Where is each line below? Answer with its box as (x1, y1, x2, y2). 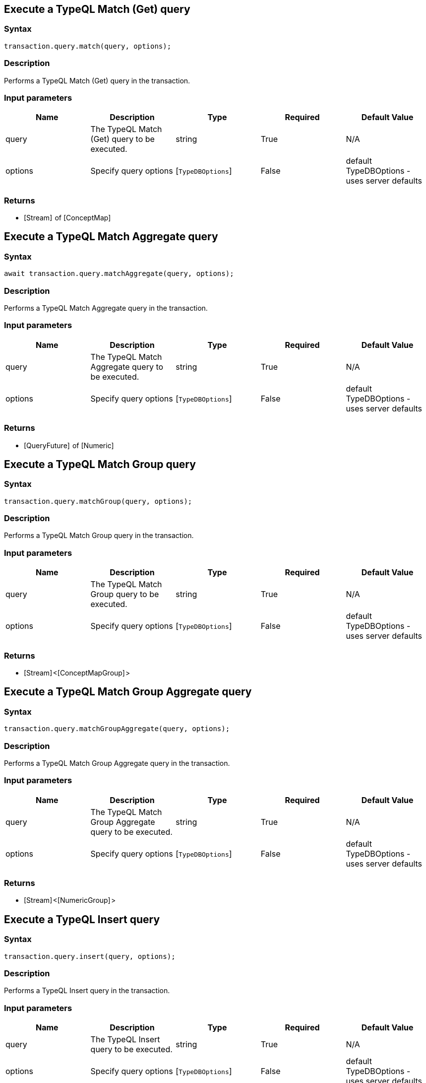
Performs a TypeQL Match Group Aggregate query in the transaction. (4, 758, 230, 767)
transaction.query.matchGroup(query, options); (4, 497, 192, 505)
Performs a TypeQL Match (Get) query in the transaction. (4, 76, 190, 85)
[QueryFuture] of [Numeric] (24, 441, 114, 450)
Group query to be (90, 589, 159, 600)
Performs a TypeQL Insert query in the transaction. (4, 986, 170, 995)
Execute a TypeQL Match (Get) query (4, 3, 190, 15)
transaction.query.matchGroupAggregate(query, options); (4, 725, 230, 733)
